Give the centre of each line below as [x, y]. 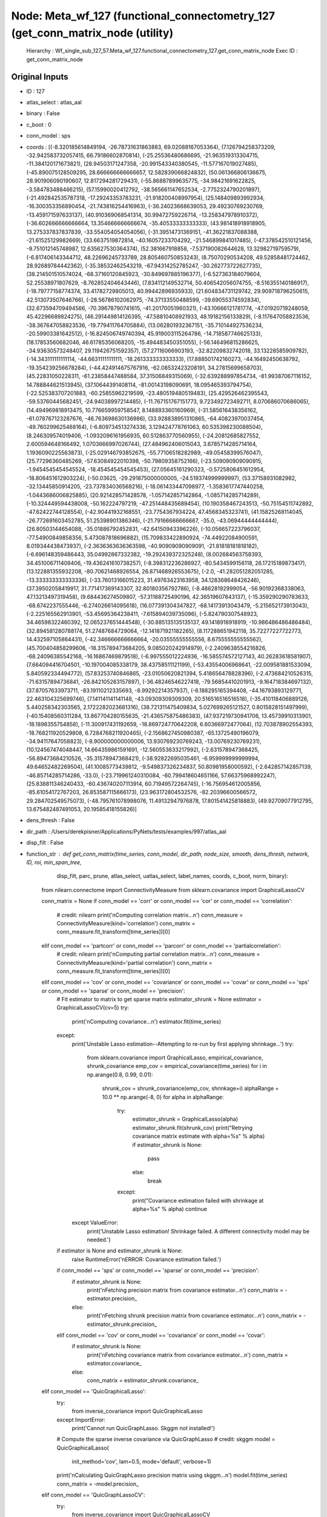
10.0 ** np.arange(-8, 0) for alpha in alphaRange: [163, 1097]
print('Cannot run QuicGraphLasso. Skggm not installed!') [143, 1428]
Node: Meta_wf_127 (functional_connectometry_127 [143, 16]
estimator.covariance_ [114, 1363]
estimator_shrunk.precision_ [122, 1324]
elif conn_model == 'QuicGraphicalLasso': [94, 1391]
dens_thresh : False [51, 820]
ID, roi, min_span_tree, [54, 862]
